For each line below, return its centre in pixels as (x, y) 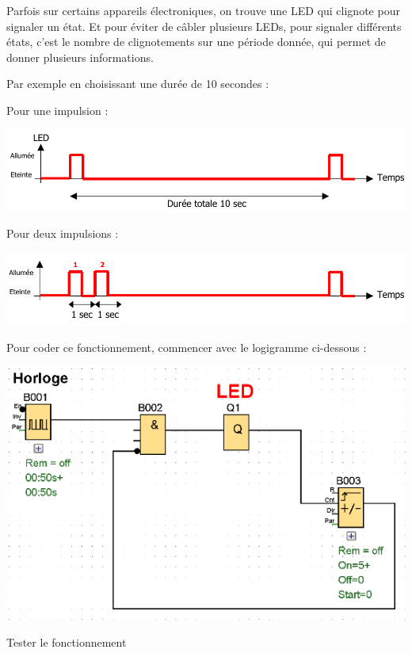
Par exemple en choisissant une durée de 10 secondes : (138, 84)
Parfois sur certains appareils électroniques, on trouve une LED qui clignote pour (203, 10)
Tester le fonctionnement (67, 642)
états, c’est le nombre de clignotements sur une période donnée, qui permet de (196, 42)
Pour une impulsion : (57, 110)
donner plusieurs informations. (80, 57)
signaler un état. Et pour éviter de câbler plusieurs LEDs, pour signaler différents (204, 26)
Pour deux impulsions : (63, 233)
